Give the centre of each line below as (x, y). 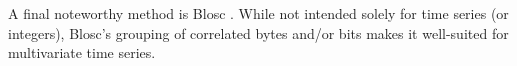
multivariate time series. (82, 52)
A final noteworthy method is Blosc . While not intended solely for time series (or (258, 13)
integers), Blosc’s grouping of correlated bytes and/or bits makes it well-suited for (258, 32)
